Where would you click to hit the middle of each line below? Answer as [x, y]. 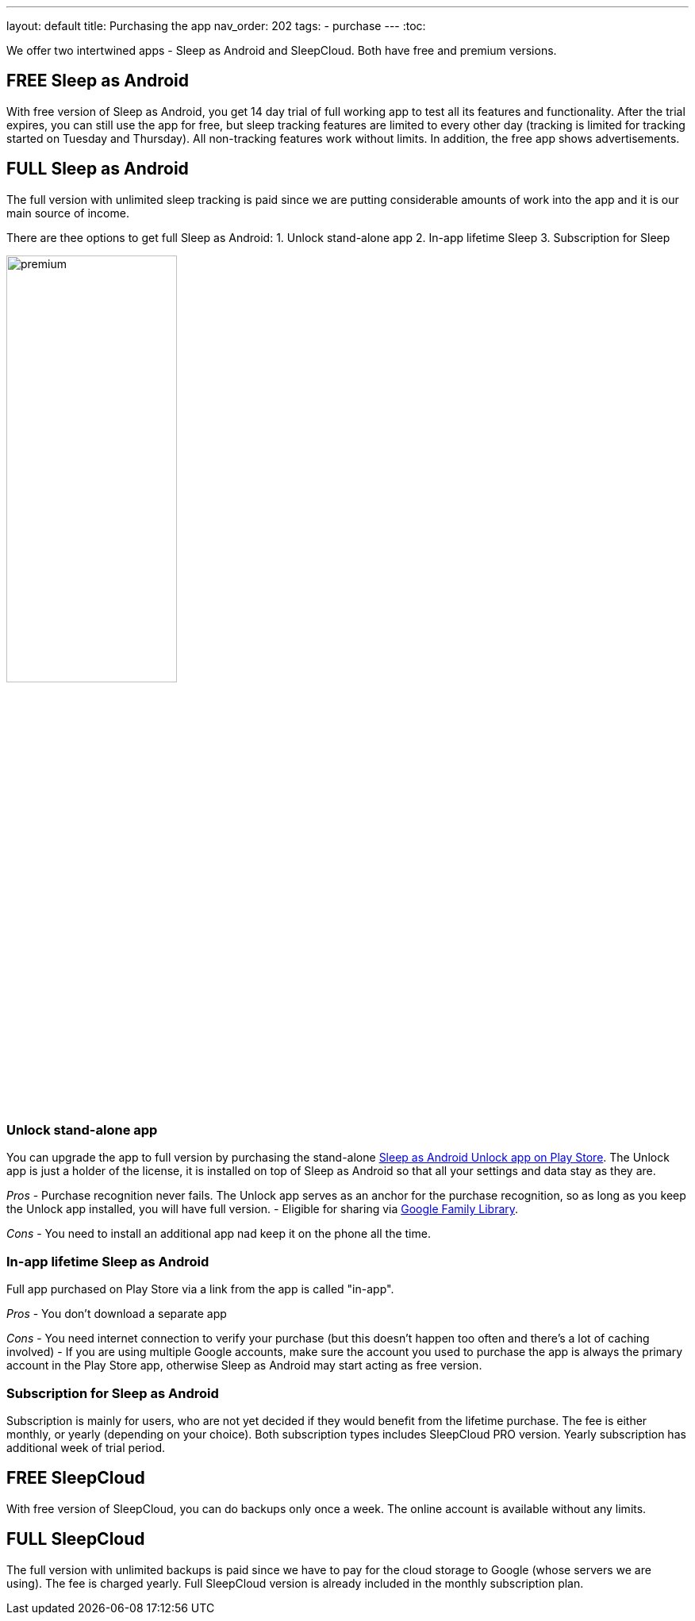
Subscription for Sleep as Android [113, 1393]
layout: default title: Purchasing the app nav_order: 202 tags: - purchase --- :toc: [216, 26]
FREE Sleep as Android [98, 81]
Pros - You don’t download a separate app [117, 1314]
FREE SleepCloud [76, 1478]
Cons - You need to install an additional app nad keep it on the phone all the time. [219, 1234]
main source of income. [68, 213]
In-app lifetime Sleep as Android [108, 1261]
